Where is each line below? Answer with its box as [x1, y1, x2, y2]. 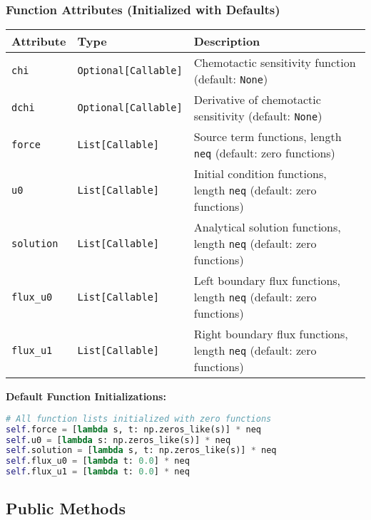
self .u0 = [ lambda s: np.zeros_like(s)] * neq [6, 435, 231, 445]
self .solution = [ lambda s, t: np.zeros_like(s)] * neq [6, 445, 277, 456]
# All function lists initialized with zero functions [6, 413, 272, 424]
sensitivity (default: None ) [193, 108, 322, 125]
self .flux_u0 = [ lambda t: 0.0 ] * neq [6, 456, 190, 467]
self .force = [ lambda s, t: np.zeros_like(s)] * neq [6, 424, 262, 435]
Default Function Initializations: [6, 389, 166, 404]
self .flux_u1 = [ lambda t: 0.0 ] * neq [6, 467, 190, 477]
